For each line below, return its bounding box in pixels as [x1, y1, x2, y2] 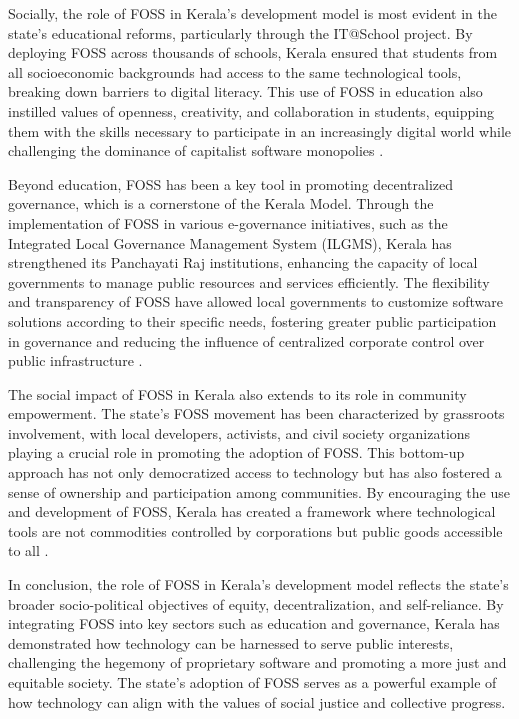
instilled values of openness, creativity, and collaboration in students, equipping [8, 100, 494, 121]
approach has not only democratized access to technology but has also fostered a [8, 462, 502, 483]
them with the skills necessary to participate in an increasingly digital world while [8, 120, 511, 141]
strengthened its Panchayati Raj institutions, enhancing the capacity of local [8, 252, 478, 273]
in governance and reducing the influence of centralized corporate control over [8, 330, 485, 351]
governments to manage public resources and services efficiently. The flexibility [8, 271, 490, 292]
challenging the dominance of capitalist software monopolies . [8, 140, 384, 161]
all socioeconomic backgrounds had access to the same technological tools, [8, 61, 462, 82]
